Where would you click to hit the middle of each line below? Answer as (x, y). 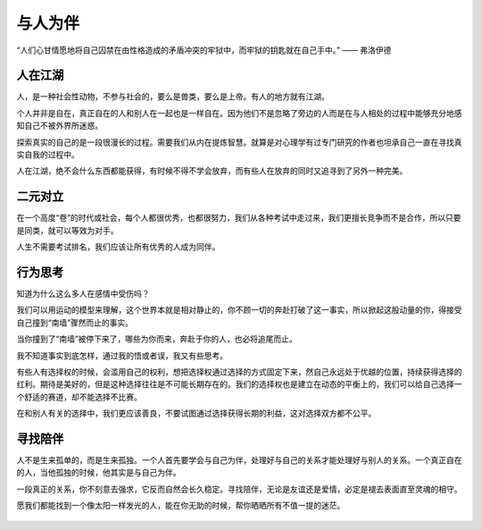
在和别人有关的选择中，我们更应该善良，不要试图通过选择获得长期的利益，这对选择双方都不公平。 (196, 413)
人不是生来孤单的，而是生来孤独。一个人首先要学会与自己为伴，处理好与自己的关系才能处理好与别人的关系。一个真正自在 (239, 460)
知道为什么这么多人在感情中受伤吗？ (83, 294)
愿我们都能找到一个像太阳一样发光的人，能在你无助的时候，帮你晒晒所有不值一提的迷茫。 (181, 506)
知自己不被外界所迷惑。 (59, 126)
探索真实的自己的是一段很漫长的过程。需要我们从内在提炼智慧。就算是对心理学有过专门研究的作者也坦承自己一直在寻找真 (239, 142)
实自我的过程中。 (48, 155)
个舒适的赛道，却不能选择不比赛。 (79, 397)
